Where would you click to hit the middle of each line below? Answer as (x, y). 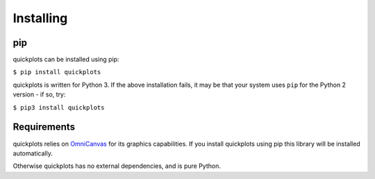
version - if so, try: (39, 94)
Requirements (44, 127)
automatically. (33, 153)
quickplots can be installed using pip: (66, 60)
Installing (40, 18)
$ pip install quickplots (57, 72)
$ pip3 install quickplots (59, 107)
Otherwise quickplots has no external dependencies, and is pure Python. (117, 166)
